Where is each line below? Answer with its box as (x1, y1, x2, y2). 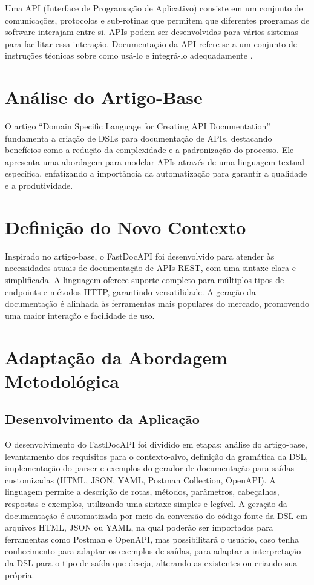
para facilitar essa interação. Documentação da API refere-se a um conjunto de (5, 37, 297, 50)
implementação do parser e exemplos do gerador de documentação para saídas (5, 462, 295, 474)
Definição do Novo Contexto (5, 214, 246, 239)
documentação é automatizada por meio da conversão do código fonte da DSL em (5, 509, 307, 521)
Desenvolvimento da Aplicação (5, 410, 200, 428)
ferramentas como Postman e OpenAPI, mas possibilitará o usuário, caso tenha (5, 532, 299, 545)
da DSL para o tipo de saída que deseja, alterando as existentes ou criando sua (5, 557, 298, 569)
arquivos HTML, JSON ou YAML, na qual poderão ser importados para (5, 521, 273, 534)
